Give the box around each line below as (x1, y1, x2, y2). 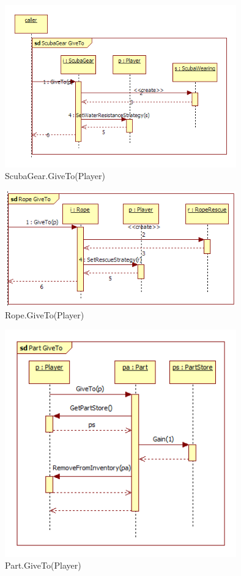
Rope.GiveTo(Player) (5, 308, 84, 321)
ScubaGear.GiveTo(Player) (5, 169, 105, 182)
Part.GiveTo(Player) (5, 559, 81, 572)
